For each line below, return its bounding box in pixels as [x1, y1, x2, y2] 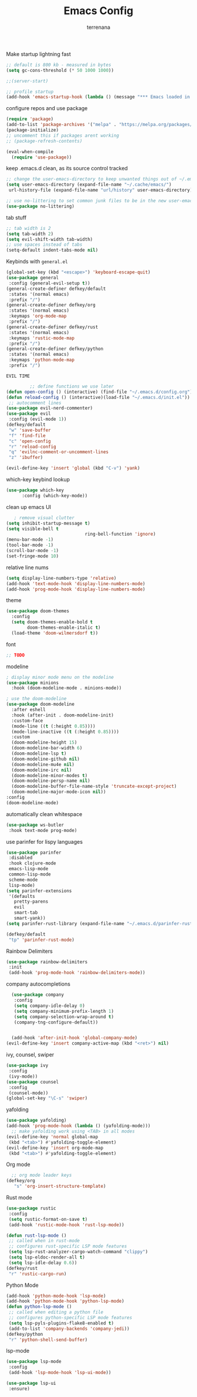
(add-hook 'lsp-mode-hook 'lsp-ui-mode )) [8, 1370, 111, 1376]
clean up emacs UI [6, 503, 52, 510]
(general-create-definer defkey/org [6, 302, 96, 308]
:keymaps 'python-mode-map [8, 357, 75, 363]
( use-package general [6, 275, 59, 281]
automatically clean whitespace [6, 810, 83, 817]
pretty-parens [13, 899, 49, 905]
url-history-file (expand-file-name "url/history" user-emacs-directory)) [8, 187, 195, 193]
